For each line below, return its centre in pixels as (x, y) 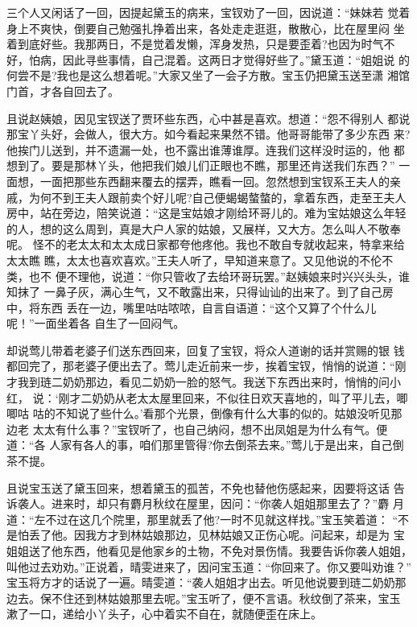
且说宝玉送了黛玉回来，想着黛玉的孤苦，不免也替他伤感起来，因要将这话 (198, 487)
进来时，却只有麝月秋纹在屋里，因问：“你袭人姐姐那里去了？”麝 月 (227, 503)
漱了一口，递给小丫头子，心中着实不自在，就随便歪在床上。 (164, 614)
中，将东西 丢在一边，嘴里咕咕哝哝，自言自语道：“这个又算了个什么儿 (192, 307)
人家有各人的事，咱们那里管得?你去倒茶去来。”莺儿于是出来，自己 (221, 445)
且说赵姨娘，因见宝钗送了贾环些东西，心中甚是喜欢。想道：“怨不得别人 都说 (208, 118)
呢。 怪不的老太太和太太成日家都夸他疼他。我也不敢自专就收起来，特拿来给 (206, 244)
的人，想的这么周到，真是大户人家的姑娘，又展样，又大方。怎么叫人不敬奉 (204, 228)
